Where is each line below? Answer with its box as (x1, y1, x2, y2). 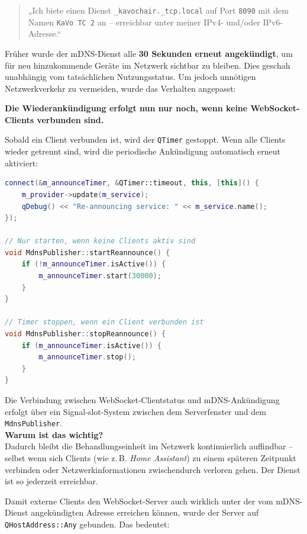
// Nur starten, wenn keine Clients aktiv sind (5, 237, 196, 246)
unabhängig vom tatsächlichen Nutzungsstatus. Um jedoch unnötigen (5, 70, 256, 83)
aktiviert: (5, 156, 38, 169)
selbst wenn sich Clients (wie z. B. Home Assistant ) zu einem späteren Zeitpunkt (5, 452, 296, 464)
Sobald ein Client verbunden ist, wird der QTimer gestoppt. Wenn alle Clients (5, 133, 286, 146)
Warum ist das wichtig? (5, 428, 104, 440)
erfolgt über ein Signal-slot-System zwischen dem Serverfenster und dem (5, 405, 266, 417)
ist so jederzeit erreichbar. (5, 475, 98, 487)
